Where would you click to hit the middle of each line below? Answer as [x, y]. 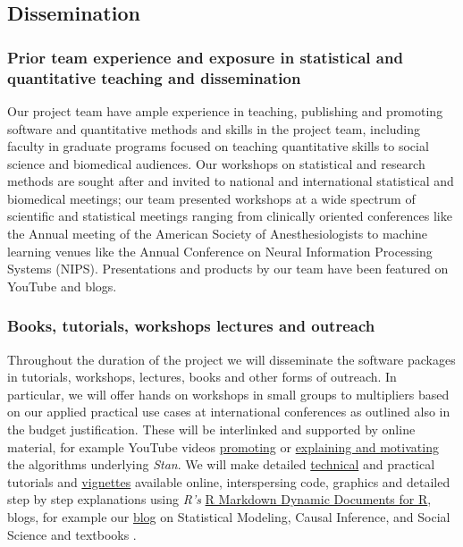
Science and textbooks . [72, 534]
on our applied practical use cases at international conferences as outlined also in [229, 412]
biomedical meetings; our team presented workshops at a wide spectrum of [211, 198]
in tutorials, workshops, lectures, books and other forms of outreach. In [202, 377]
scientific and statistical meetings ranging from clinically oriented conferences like [230, 216]
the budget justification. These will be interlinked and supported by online [211, 429]
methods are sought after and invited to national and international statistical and [231, 181]
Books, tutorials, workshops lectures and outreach [191, 326]
